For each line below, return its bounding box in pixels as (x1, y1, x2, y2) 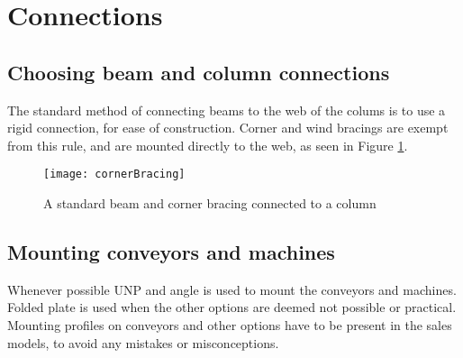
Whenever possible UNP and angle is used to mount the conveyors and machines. (7, 280, 457, 298)
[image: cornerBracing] (43, 168, 186, 181)
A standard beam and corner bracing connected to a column (43, 194, 377, 213)
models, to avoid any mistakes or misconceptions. (7, 333, 279, 352)
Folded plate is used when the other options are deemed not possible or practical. (7, 298, 457, 317)
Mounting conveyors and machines (7, 238, 335, 265)
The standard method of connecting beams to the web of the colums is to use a (7, 100, 446, 119)
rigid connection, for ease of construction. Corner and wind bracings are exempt (7, 118, 449, 137)
